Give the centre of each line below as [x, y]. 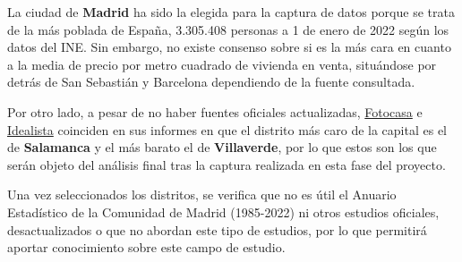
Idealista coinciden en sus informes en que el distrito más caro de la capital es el [227, 129]
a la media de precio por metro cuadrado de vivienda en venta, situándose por [222, 64]
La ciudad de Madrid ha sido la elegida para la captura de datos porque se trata [231, 12]
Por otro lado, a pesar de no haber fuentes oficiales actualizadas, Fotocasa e [215, 111]
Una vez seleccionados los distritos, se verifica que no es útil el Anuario [202, 194]
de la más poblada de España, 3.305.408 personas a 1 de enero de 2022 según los [228, 29]
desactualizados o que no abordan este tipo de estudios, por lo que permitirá [217, 229]
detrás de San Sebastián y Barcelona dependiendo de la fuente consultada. [211, 82]
